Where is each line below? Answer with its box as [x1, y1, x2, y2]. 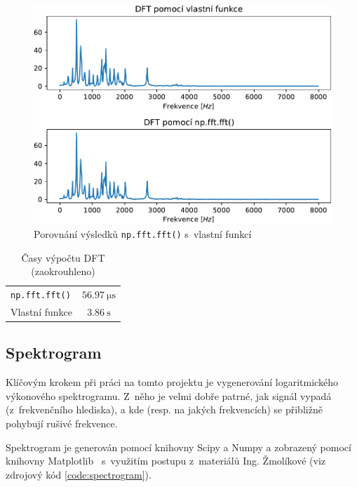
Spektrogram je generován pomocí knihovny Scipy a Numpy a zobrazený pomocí [6, 439, 351, 454]
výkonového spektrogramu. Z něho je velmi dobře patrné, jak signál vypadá [6, 388, 332, 403]
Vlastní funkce [11, 304, 72, 319]
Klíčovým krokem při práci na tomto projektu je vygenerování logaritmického [6, 375, 338, 389]
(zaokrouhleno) [31, 264, 95, 279]
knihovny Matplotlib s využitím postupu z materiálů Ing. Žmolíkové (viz [6, 453, 326, 468]
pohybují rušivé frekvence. [6, 416, 118, 431]
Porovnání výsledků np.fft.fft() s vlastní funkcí [34, 226, 252, 241]
